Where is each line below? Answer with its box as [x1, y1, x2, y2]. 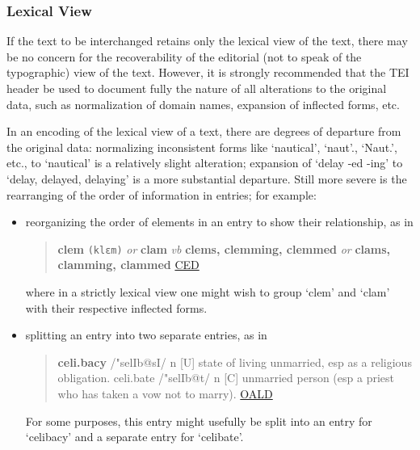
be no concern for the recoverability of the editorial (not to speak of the [6, 48, 362, 65]
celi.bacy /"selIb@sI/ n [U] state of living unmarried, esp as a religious [57, 353, 412, 370]
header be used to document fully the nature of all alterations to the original [6, 80, 387, 96]
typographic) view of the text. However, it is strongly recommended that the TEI [6, 64, 409, 81]
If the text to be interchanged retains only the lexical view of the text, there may [6, 32, 408, 49]
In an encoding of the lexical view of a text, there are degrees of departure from [6, 123, 401, 140]
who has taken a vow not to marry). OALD [57, 385, 273, 402]
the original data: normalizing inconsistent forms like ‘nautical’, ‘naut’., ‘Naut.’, [6, 138, 397, 155]
